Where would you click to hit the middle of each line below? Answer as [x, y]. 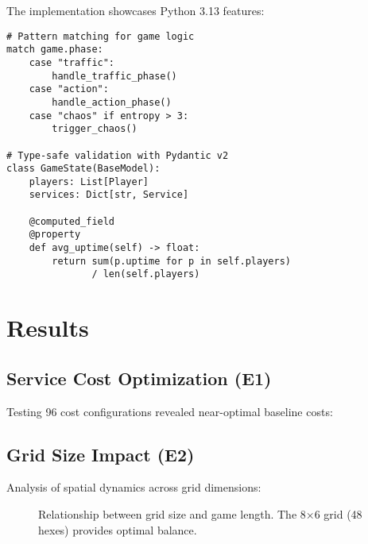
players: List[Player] [89, 181]
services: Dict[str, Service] [109, 195]
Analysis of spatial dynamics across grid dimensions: [134, 487]
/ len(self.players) [146, 274]
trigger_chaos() [95, 129]
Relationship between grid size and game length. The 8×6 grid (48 [200, 514]
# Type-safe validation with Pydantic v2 [118, 155]
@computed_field [72, 221]
